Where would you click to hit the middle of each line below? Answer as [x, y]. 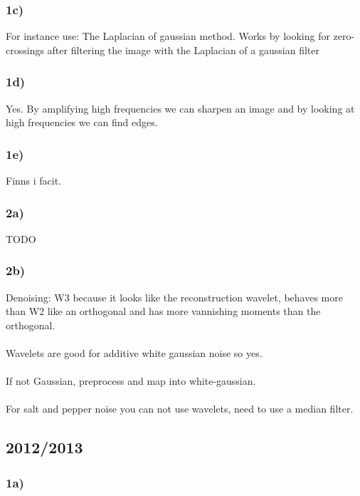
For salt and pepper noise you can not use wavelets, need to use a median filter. [180, 409]
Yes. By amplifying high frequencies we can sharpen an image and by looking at [180, 108]
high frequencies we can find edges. [82, 122]
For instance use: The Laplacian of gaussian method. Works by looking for [168, 36]
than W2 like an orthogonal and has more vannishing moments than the [163, 311]
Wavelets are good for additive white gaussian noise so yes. [134, 353]
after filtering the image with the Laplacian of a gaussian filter [183, 50]
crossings [25, 50]
